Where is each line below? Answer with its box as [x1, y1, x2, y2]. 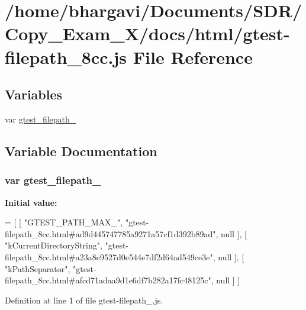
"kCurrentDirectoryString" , [5, 239, 102, 251]
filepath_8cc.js [5, 44, 127, 69]
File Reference [133, 44, 253, 69]
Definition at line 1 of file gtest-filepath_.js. [5, 293, 163, 306]
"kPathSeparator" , [5, 262, 70, 275]
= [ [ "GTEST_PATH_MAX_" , [5, 216, 123, 228]
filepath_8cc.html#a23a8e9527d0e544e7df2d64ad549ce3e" [5, 250, 213, 263]
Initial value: [5, 196, 57, 208]
